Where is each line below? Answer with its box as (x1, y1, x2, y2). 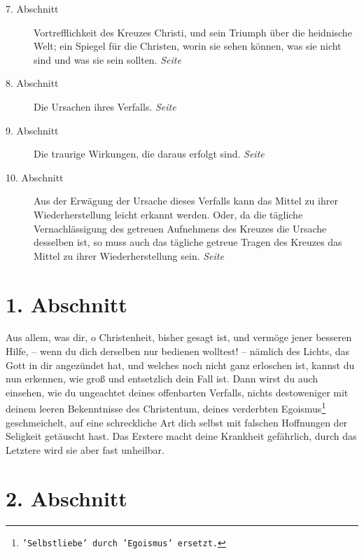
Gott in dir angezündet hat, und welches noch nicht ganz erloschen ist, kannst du (6, 357, 355, 372)
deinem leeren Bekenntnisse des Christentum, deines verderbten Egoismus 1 (6, 399, 326, 416)
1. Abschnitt (6, 289, 127, 318)
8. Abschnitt (6, 76, 59, 90)
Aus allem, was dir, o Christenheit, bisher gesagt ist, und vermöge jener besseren (6, 330, 352, 345)
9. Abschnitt (6, 123, 59, 137)
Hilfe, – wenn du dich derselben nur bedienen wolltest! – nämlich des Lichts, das (6, 344, 350, 359)
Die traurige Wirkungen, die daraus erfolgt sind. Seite (34, 146, 265, 161)
